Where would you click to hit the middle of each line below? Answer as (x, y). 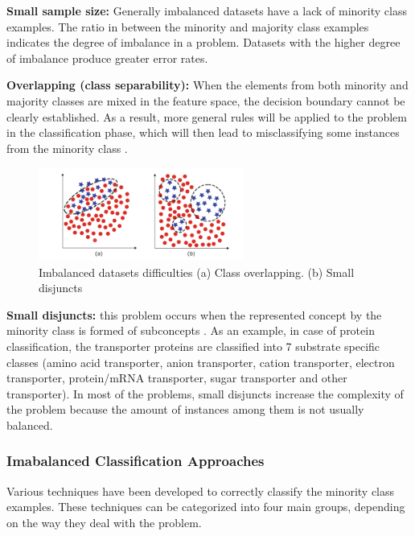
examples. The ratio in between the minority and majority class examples (188, 26)
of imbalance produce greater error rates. (107, 58)
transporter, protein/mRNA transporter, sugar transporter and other (177, 378)
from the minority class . (67, 148)
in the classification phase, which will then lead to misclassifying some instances (203, 132)
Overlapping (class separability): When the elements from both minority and (207, 85)
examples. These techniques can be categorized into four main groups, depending (206, 507)
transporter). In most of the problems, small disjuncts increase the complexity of (205, 393)
